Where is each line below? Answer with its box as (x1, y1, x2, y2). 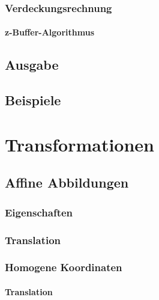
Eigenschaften (5, 204, 73, 219)
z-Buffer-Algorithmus (5, 26, 94, 38)
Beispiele (5, 91, 61, 109)
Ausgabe (5, 55, 59, 74)
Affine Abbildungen (5, 173, 129, 192)
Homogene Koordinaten (5, 260, 122, 275)
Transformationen (5, 132, 155, 156)
